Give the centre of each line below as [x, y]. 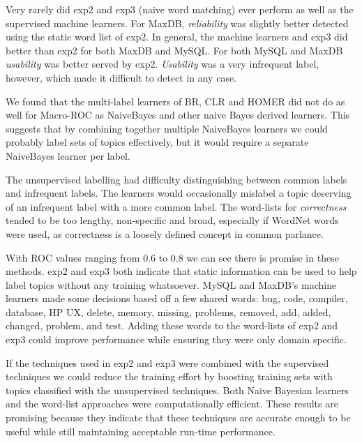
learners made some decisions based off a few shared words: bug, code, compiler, [177, 298]
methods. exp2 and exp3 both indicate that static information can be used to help [181, 271]
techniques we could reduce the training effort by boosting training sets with [169, 376]
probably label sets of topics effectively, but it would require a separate [157, 142]
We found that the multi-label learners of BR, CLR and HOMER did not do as [175, 101]
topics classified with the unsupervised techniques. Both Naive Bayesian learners [177, 390]
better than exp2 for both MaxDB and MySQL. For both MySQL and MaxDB [174, 50]
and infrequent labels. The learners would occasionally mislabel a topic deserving [179, 193]
